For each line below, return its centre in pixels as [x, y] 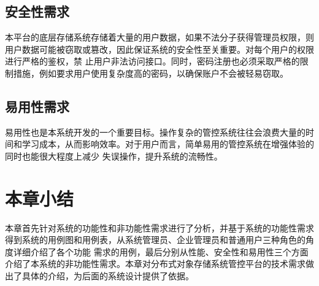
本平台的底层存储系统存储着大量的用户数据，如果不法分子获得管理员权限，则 [159, 37]
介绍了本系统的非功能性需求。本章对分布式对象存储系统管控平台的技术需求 [155, 264]
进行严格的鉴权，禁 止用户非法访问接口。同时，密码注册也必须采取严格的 [152, 61]
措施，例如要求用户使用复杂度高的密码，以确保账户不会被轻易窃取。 [151, 73]
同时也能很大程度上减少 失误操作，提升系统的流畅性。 [114, 156]
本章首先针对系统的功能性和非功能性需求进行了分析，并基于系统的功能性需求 [159, 227]
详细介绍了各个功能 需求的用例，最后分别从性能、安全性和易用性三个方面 [161, 251]
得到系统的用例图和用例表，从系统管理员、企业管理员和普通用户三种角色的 [155, 240]
